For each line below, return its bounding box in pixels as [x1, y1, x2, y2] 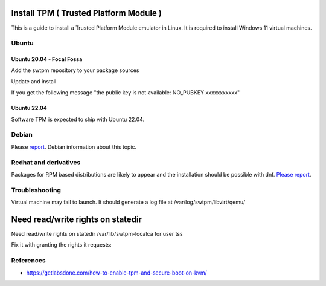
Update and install [11, 77, 57, 85]
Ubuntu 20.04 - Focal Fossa [11, 56, 83, 63]
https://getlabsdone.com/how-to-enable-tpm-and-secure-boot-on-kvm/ [26, 269, 208, 276]
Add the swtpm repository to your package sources [11, 67, 139, 74]
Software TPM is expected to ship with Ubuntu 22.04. [11, 115, 145, 123]
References [11, 256, 46, 265]
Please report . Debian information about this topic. [11, 143, 137, 151]
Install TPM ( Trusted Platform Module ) [11, 8, 162, 18]
